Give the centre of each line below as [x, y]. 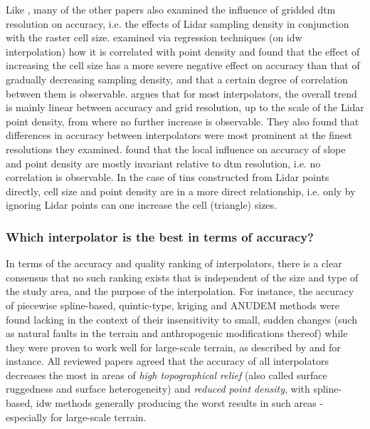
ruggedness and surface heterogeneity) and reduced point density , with [158, 389]
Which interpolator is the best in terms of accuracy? [160, 236]
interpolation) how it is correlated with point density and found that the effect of [183, 51]
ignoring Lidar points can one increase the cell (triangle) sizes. [141, 205]
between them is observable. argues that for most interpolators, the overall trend [181, 93]
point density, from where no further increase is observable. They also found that [183, 121]
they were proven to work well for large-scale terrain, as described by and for [173, 347]
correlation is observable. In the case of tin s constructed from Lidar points [168, 177]
